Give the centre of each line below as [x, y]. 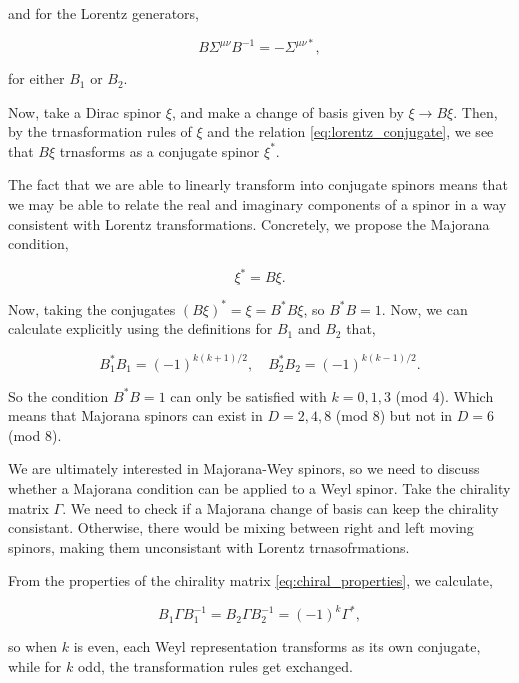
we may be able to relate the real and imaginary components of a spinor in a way [257, 204]
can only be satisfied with [248, 395]
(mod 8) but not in [394, 415]
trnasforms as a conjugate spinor [159, 150]
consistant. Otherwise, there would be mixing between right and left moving [241, 527]
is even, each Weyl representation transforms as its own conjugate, [277, 646]
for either [36, 78]
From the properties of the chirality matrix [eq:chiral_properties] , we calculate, [250, 580]
